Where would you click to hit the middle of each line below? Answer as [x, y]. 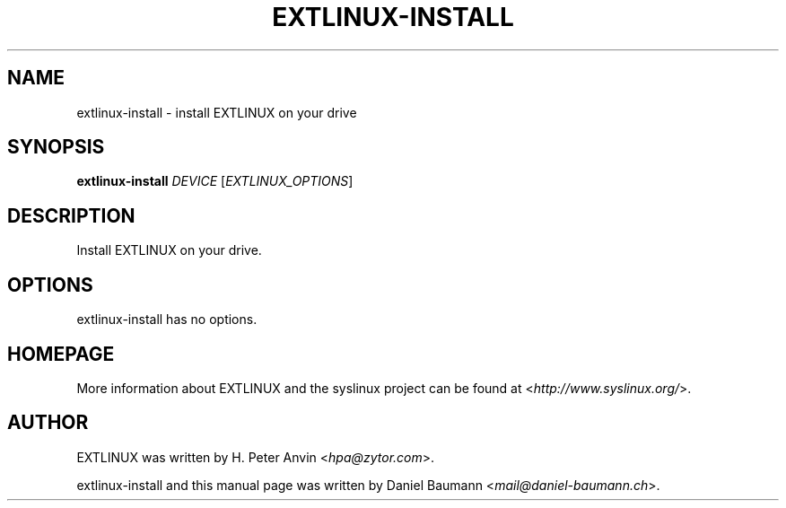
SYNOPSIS [56, 147]
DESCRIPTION [71, 215]
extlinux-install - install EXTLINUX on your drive [217, 112]
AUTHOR [48, 423]
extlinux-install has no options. [167, 320]
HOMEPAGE [61, 354]
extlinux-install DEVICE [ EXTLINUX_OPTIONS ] [215, 181]
